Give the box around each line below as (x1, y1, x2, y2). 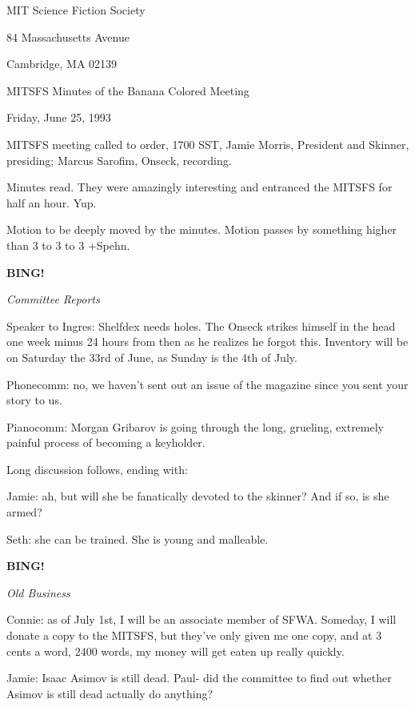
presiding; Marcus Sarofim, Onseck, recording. (6, 151, 232, 168)
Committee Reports (6, 291, 100, 307)
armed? (6, 504, 42, 520)
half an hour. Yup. (6, 194, 97, 211)
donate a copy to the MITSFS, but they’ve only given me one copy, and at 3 (6, 627, 382, 644)
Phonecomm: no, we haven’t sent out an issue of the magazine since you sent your (6, 376, 409, 392)
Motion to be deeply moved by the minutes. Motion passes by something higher (6, 221, 397, 238)
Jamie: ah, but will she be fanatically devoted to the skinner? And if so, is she (6, 488, 389, 504)
